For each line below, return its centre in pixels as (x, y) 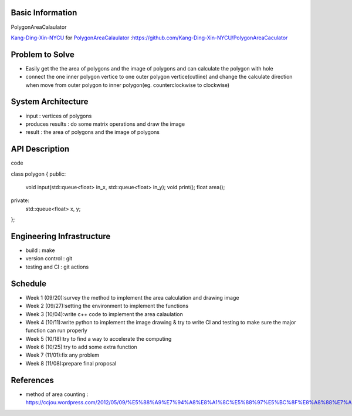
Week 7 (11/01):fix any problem (62, 355)
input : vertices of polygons (59, 116)
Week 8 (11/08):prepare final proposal (71, 363)
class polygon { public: (38, 174)
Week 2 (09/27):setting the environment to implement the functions (107, 306)
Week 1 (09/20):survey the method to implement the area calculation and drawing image (132, 297)
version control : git (49, 259)
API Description (40, 149)
